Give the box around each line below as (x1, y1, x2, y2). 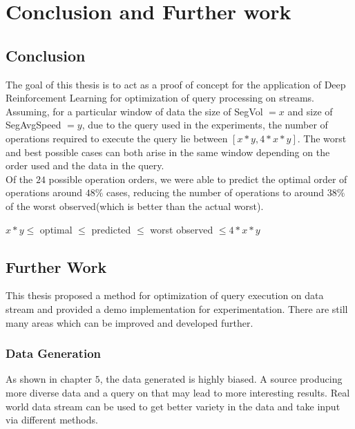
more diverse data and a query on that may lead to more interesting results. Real (6, 385, 350, 399)
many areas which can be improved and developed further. (6, 315, 253, 330)
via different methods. (6, 412, 98, 427)
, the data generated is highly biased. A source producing (99, 372, 343, 386)
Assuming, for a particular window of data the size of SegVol (6, 104, 263, 118)
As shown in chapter (6, 372, 93, 386)
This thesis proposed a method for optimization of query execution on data (6, 288, 324, 303)
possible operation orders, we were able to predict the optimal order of (48, 171, 347, 186)
